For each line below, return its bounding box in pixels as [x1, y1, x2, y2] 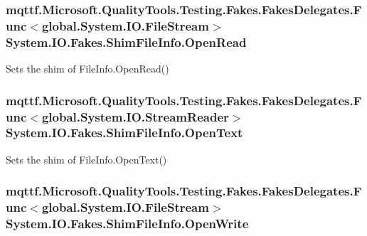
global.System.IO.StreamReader [41, 107, 229, 125]
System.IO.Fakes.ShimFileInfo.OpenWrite [6, 215, 249, 232]
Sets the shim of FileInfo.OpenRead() [6, 61, 169, 76]
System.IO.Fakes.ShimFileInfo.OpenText [6, 124, 243, 141]
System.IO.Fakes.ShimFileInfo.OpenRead [6, 33, 247, 50]
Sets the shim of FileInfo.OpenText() [6, 151, 167, 166]
